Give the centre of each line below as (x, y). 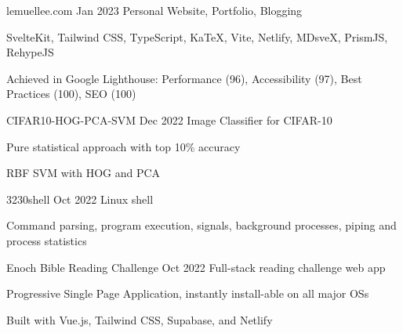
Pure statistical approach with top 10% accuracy (123, 146)
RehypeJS (30, 52)
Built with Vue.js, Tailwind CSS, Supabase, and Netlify (140, 319)
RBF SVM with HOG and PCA (84, 173)
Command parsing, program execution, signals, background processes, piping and (201, 225)
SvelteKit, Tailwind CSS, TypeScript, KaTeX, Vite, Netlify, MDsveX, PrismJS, (197, 36)
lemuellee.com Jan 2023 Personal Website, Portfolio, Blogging (154, 10)
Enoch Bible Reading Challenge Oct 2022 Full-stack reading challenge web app (196, 267)
